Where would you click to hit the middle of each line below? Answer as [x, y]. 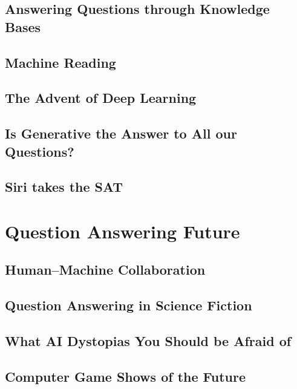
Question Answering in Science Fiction [129, 305]
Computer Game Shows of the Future [125, 376]
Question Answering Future [122, 231]
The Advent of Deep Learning [101, 98]
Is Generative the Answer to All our [121, 133]
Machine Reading [60, 62]
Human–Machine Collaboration [105, 270]
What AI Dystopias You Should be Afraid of [148, 341]
